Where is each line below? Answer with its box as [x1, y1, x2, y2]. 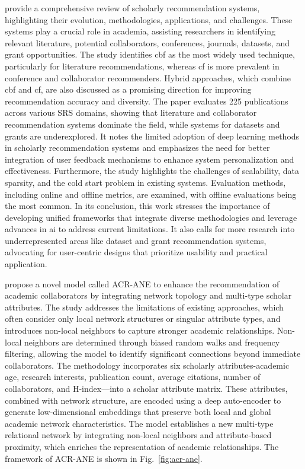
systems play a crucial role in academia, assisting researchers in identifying [5, 25, 275, 37]
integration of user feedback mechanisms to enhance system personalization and [5, 153, 294, 165]
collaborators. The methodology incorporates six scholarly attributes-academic [5, 359, 290, 371]
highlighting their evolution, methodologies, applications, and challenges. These [5, 13, 293, 26]
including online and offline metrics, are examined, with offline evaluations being [5, 188, 297, 200]
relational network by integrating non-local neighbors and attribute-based [5, 429, 272, 441]
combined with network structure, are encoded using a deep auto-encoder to [5, 394, 281, 406]
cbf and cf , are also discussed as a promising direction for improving [5, 83, 252, 96]
